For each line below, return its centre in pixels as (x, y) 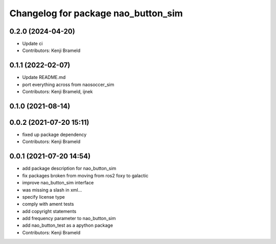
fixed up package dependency (54, 134)
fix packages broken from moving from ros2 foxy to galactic (85, 175)
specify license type (43, 197)
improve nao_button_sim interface (58, 183)
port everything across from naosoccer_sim (68, 85)
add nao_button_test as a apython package (68, 225)
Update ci (32, 44)
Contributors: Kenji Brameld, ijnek (57, 92)
